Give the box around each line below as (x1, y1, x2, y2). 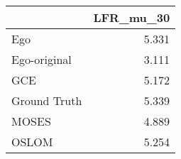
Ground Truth (11, 92, 82, 109)
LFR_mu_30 (93, 9, 170, 26)
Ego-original (11, 51, 72, 67)
